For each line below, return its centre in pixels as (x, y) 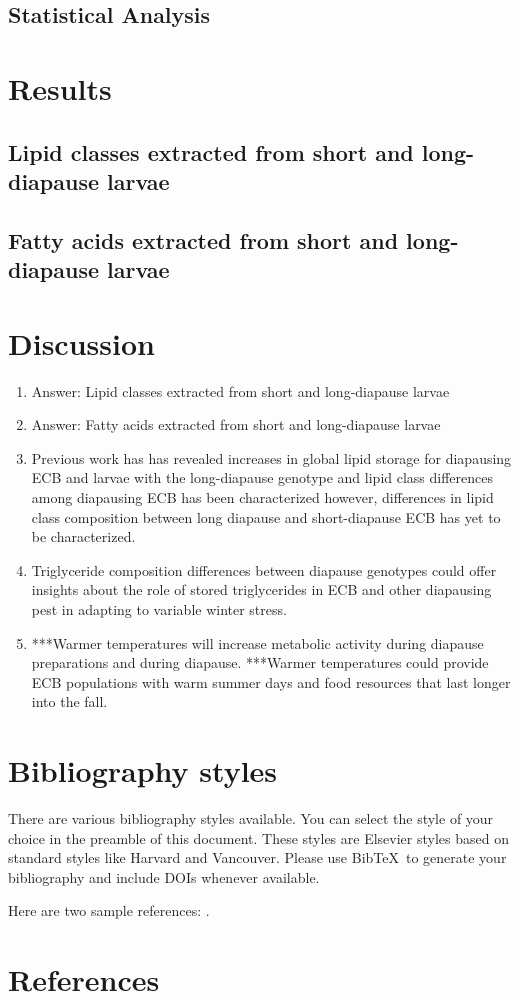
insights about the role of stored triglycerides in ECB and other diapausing (261, 589)
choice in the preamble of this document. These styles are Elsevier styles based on (258, 837)
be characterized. (83, 536)
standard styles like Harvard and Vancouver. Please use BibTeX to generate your (257, 857)
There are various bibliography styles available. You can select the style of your (251, 818)
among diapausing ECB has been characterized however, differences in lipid (262, 497)
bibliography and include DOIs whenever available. (164, 876)
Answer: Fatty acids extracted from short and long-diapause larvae (236, 424)
